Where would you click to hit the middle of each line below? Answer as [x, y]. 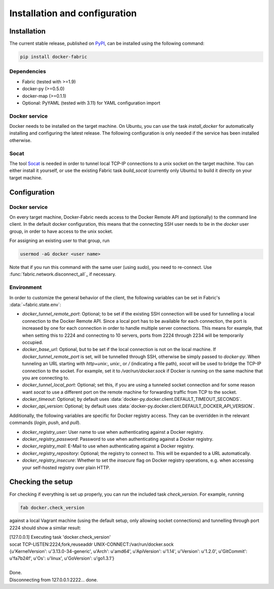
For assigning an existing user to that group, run [60, 240]
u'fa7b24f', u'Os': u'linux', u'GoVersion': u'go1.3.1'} [62, 559]
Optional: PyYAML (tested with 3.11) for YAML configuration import [91, 103]
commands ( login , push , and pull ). [45, 423]
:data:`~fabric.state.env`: [35, 305]
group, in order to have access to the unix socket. [61, 231]
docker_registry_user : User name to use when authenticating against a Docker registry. [113, 432]
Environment [26, 288]
